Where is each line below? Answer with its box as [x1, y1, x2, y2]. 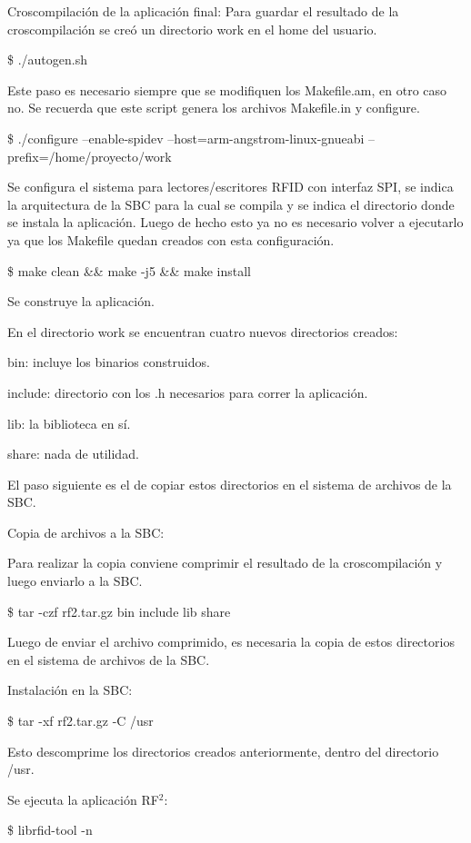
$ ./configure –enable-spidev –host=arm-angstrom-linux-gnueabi [7, 128, 365, 147]
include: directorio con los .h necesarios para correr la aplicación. [7, 382, 368, 402]
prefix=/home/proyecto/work [7, 146, 172, 165]
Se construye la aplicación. [7, 292, 155, 311]
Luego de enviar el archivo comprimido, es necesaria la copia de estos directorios [7, 632, 455, 651]
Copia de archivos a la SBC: [7, 522, 165, 541]
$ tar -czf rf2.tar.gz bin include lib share [7, 601, 231, 620]
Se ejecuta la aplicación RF [7, 789, 159, 808]
